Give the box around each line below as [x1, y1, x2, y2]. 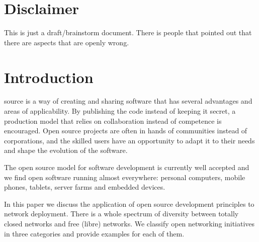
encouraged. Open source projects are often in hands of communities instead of [4, 125, 247, 136]
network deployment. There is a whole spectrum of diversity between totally [4, 208, 239, 219]
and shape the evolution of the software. [4, 145, 128, 155]
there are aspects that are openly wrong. [4, 37, 129, 47]
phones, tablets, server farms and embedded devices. [4, 182, 165, 192]
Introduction [4, 66, 94, 87]
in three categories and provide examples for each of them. [4, 228, 185, 238]
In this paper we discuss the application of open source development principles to [4, 198, 254, 209]
